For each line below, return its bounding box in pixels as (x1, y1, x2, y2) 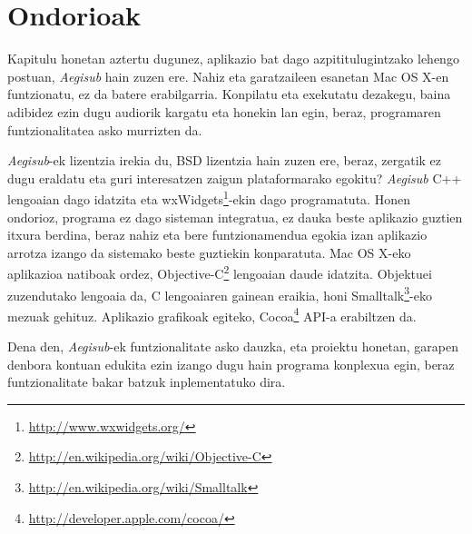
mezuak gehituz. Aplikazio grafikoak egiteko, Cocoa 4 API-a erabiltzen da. (7, 303, 417, 325)
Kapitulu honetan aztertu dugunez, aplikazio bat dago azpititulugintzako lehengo (7, 49, 459, 68)
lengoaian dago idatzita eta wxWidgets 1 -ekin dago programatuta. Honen (7, 187, 410, 208)
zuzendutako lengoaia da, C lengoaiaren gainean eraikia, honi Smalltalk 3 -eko (7, 282, 432, 304)
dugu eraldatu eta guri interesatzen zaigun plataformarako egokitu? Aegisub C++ (7, 168, 462, 187)
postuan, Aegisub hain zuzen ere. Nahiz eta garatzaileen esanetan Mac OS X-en (7, 66, 449, 85)
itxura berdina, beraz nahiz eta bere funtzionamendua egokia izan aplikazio (7, 225, 428, 244)
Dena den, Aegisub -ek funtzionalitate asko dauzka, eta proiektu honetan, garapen (7, 337, 458, 356)
